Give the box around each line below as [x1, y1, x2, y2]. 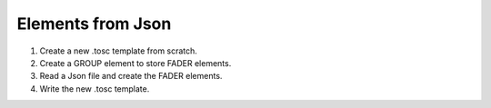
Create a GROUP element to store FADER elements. [39, 57, 232, 68]
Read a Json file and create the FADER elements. [39, 71, 223, 82]
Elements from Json [16, 14, 172, 34]
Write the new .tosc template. [39, 83, 150, 94]
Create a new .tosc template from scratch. [39, 45, 197, 56]
